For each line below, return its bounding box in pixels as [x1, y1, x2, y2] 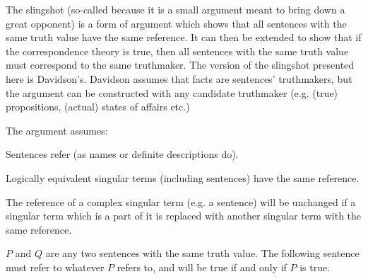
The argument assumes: [6, 123, 108, 137]
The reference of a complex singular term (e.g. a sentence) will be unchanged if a [6, 194, 356, 209]
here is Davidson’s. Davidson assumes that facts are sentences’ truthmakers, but [6, 71, 352, 86]
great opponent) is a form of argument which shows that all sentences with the [6, 16, 347, 30]
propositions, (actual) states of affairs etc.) [6, 99, 190, 114]
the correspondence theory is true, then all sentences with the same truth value [6, 43, 349, 58]
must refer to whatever [6, 259, 105, 274]
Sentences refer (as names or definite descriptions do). [6, 147, 239, 161]
